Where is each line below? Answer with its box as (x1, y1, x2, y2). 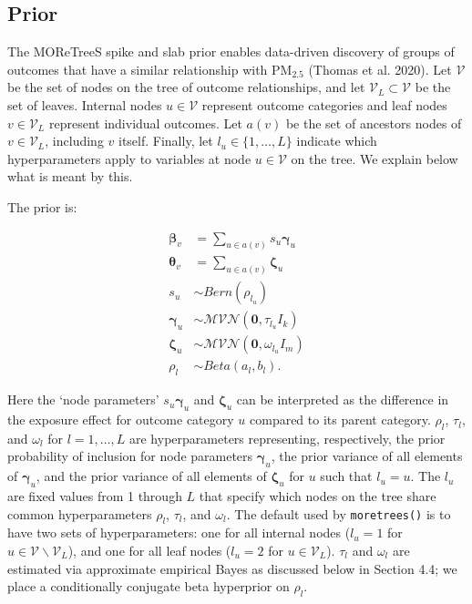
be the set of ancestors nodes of (285, 113, 462, 132)
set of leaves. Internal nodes (7, 95, 162, 114)
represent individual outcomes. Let (48, 113, 242, 132)
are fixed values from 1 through (7, 486, 182, 506)
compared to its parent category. (250, 410, 431, 429)
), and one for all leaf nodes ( (67, 541, 231, 560)
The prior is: (7, 197, 77, 216)
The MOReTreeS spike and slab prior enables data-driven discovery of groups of (7, 42, 455, 61)
